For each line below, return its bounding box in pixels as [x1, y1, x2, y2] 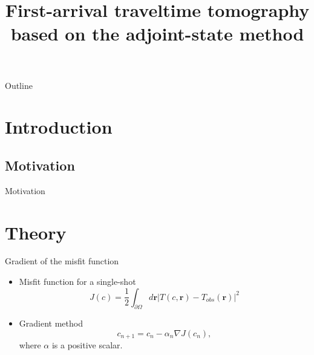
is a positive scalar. [51, 339, 123, 351]
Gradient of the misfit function [5, 255, 119, 267]
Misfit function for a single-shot [19, 275, 136, 288]
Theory [5, 220, 67, 244]
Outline [5, 79, 33, 91]
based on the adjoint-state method [10, 21, 304, 46]
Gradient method [19, 317, 83, 330]
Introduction [5, 114, 113, 139]
